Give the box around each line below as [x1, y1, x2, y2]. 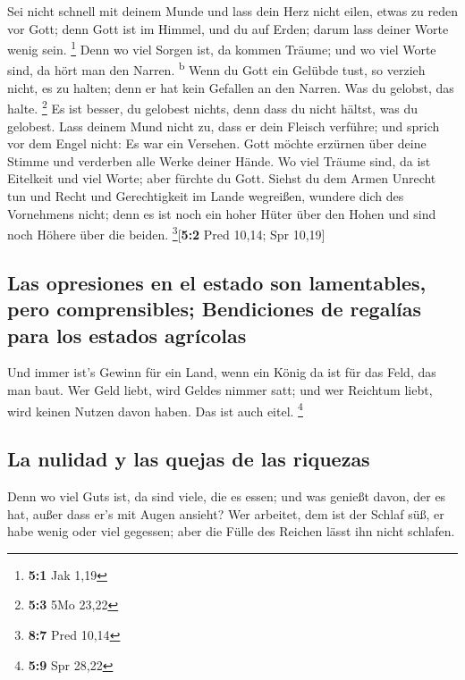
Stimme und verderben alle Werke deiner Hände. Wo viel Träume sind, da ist [7, 151, 431, 170]
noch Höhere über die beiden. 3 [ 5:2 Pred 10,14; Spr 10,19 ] [7, 222, 325, 243]
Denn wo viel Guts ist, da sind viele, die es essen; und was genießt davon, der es [7, 486, 446, 505]
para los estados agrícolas [7, 321, 247, 348]
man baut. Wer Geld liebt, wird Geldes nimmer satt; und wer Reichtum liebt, [7, 380, 433, 399]
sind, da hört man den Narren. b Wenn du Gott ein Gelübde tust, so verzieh [7, 58, 426, 80]
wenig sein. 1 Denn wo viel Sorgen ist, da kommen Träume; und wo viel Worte [7, 38, 436, 58]
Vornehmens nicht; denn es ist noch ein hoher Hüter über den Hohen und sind [7, 204, 436, 222]
